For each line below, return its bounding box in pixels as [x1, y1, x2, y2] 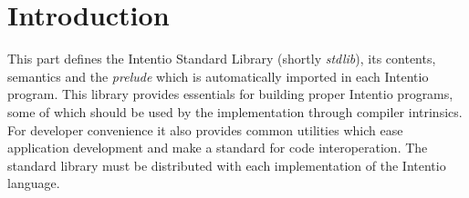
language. [7, 173, 60, 193]
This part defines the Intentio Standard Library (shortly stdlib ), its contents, [7, 49, 436, 68]
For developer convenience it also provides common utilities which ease [7, 120, 403, 139]
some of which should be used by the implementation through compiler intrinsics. [7, 102, 463, 121]
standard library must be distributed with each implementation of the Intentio [7, 155, 446, 174]
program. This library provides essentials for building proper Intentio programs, [7, 84, 453, 104]
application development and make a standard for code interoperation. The [7, 138, 428, 157]
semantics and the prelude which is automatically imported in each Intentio [7, 66, 429, 85]
